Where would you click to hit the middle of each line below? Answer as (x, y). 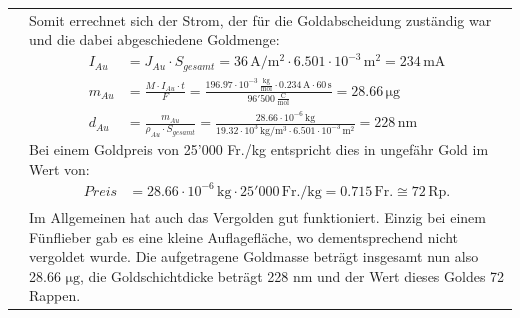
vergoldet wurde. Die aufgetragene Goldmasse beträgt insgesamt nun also (254, 256)
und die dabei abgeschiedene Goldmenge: (154, 39)
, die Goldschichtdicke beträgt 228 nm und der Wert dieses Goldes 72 (292, 275)
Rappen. (55, 295)
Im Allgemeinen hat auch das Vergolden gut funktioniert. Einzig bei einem (257, 216)
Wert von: (59, 168)
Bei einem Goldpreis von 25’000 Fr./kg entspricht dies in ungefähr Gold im (259, 148)
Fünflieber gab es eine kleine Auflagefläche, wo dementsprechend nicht (244, 236)
